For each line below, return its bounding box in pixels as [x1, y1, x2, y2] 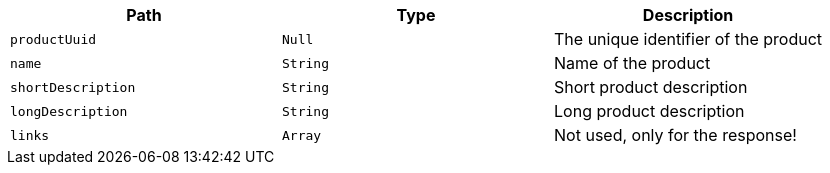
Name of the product [554, 53, 711, 73]
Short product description [554, 77, 748, 97]
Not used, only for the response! [554, 125, 797, 145]
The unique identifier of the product [554, 29, 823, 49]
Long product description [554, 101, 745, 121]
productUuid [10, 31, 97, 47]
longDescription [10, 103, 128, 119]
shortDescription [10, 79, 136, 95]
